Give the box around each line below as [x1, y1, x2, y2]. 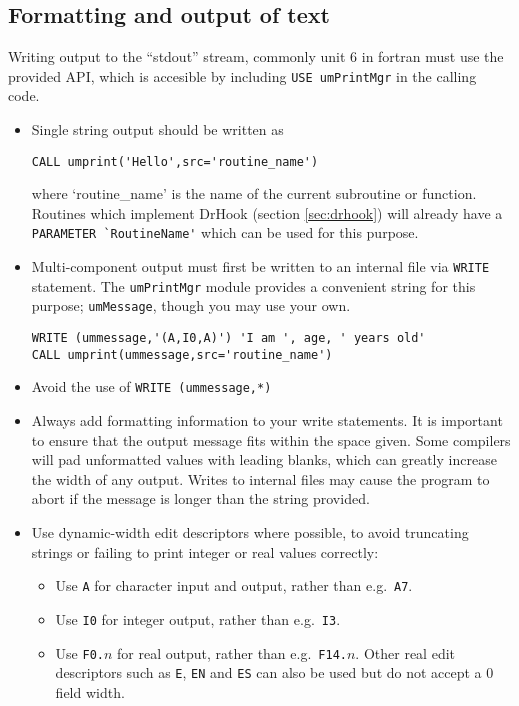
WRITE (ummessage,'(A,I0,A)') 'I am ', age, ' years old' [31, 331, 426, 346]
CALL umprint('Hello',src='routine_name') [31, 154, 319, 169]
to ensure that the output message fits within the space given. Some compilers [31, 429, 511, 450]
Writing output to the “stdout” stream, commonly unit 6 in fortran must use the [8, 46, 504, 67]
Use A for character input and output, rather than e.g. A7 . [55, 575, 413, 596]
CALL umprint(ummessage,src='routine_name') [31, 347, 333, 362]
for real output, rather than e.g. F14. [117, 642, 347, 663]
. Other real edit [355, 642, 455, 663]
